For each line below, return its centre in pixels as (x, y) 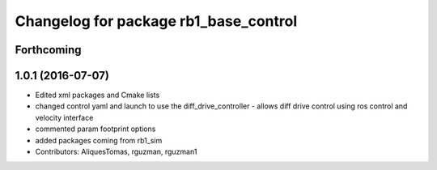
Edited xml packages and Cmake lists (98, 95)
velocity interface (64, 117)
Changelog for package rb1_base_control (156, 21)
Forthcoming (48, 50)
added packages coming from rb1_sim (99, 140)
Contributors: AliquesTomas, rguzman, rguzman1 (116, 152)
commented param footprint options (95, 129)
